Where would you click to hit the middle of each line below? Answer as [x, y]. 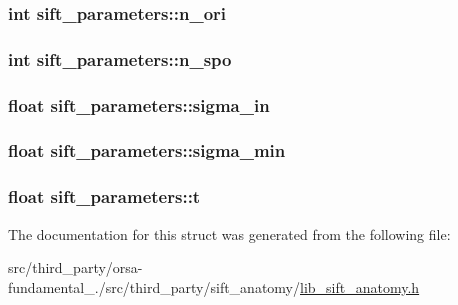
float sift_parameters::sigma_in [139, 104]
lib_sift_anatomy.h [360, 286]
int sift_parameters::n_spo [120, 58]
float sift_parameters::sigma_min [147, 150]
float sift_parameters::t [104, 196]
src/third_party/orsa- [75, 267]
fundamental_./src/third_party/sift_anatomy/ [154, 286]
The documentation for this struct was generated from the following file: [229, 233]
